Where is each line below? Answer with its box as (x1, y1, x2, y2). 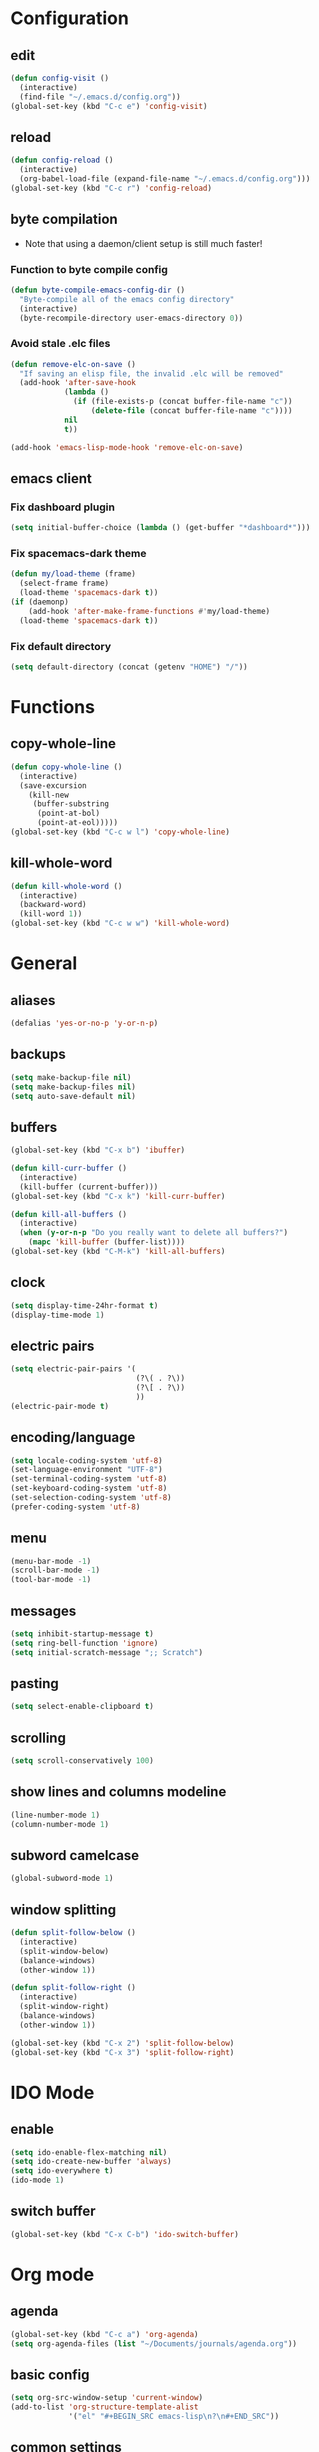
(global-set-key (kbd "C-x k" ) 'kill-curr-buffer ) (10, 1191, 226, 1201)
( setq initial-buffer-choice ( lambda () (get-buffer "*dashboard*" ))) (10, 523, 311, 533)
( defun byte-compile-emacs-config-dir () (10, 285, 186, 295)
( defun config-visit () (10, 73, 110, 83)
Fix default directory (10, 639, 112, 653)
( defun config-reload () (10, 155, 114, 166)
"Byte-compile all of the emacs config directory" (19, 294, 235, 304)
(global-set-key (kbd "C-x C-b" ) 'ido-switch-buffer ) (10, 2229, 240, 2239)
